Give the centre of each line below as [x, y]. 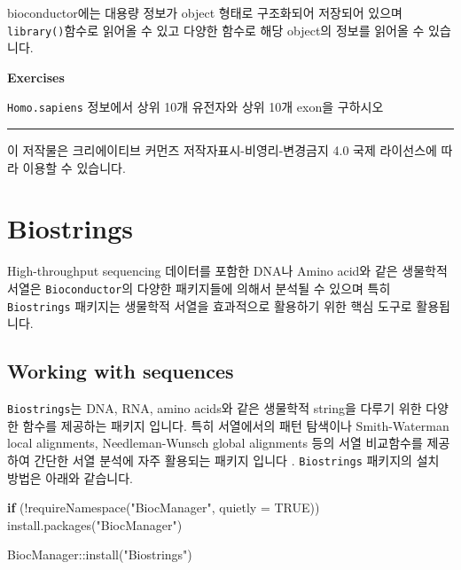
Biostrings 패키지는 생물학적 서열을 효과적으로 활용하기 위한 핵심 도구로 [210, 305]
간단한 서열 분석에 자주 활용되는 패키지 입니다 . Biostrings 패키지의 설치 [237, 460]
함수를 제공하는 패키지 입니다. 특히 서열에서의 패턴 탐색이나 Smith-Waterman [236, 425]
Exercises [36, 77]
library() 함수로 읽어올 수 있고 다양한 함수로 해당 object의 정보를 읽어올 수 [216, 30]
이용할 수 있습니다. [74, 167]
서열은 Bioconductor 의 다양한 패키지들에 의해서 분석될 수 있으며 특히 [199, 288]
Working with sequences [121, 371]
